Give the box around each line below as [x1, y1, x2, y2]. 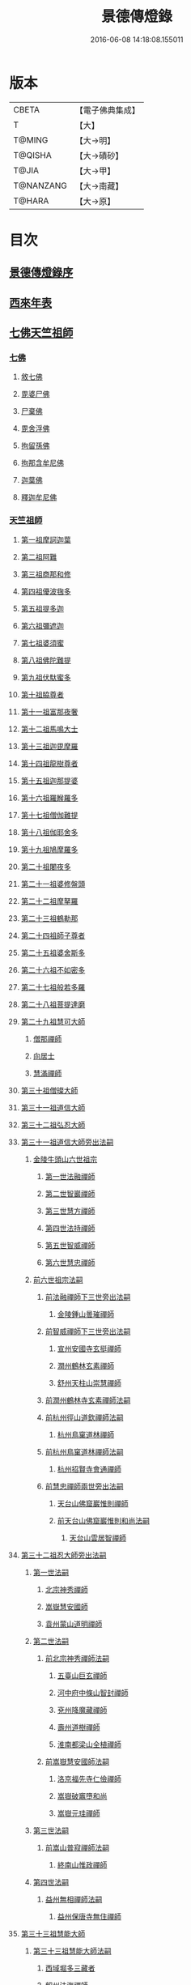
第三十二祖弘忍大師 [20, 1119, 86, 1130]
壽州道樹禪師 [57, 1722, 100, 1732]
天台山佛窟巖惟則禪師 [57, 1498, 129, 1508]
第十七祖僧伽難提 [20, 810, 79, 820]
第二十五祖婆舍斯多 [20, 948, 86, 957]
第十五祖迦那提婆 [20, 775, 79, 786]
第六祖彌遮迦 [20, 620, 64, 630]
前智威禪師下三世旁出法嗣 [45, 1326, 131, 1336]
